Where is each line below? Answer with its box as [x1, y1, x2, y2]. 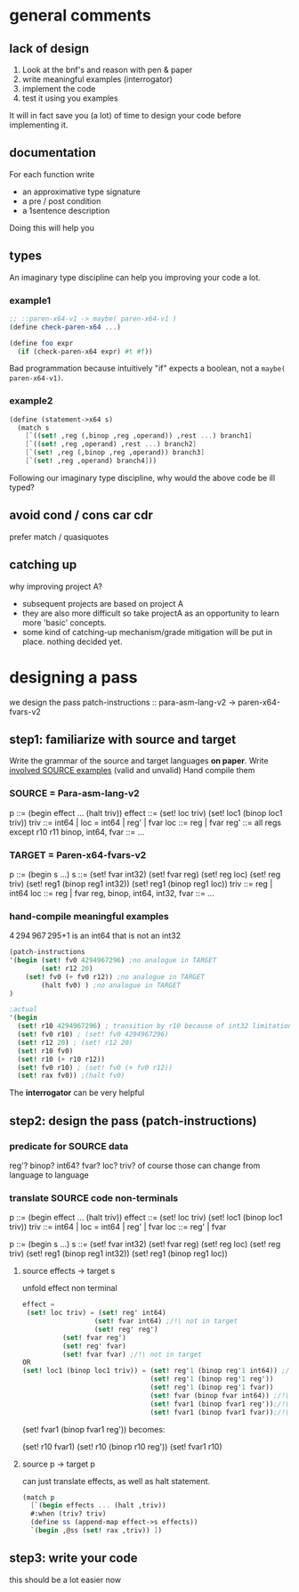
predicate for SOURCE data [9, 1139, 129, 1152]
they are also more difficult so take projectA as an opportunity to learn [21, 608, 280, 618]
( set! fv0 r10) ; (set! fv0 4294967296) [17, 1030, 169, 1039]
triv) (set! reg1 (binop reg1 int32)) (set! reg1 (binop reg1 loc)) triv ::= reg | [9, 878, 273, 889]
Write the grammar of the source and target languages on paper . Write [9, 755, 269, 766]
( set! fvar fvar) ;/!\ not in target [61, 1350, 202, 1359]
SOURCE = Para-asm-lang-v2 [9, 788, 140, 800]
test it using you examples [21, 93, 118, 103]
